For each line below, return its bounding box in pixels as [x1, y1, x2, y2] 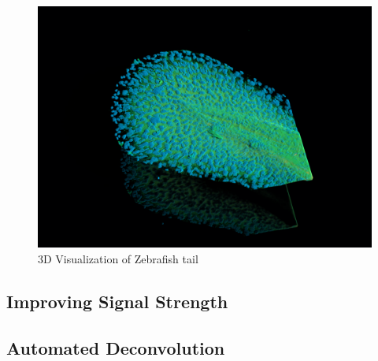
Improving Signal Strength [6, 288, 228, 313]
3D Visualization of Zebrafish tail [38, 251, 198, 266]
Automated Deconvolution [6, 335, 225, 359]
